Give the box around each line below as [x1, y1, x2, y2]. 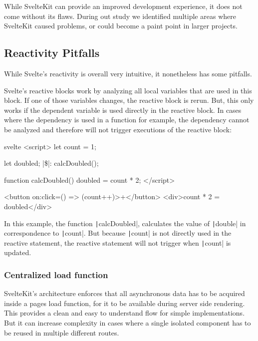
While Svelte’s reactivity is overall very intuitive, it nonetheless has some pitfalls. [4, 68, 252, 78]
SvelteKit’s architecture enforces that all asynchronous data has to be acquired [4, 288, 245, 299]
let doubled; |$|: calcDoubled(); [4, 158, 99, 168]
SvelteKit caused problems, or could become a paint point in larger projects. [4, 20, 238, 31]
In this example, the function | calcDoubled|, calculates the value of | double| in [4, 218, 246, 228]
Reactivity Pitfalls [4, 45, 100, 60]
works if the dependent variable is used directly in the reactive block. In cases [4, 104, 242, 115]
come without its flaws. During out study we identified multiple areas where [4, 10, 236, 21]
